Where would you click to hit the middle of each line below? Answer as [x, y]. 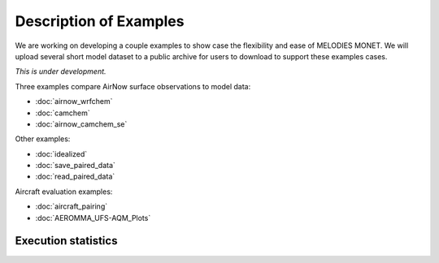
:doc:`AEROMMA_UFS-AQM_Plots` [93, 218]
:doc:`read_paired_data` [75, 177]
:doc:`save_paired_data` [75, 166]
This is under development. [61, 71]
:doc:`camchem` [63, 113]
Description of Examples [100, 21]
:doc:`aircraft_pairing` [72, 206]
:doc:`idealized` [61, 153]
